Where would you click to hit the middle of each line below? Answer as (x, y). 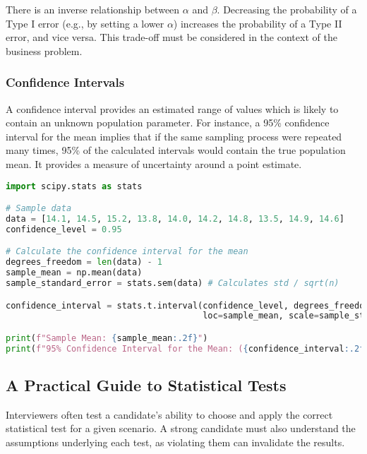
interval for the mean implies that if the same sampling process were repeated (174, 136)
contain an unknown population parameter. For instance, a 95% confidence (168, 123)
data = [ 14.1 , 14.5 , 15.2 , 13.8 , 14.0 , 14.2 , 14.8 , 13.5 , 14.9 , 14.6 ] (175, 219)
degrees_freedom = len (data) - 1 (84, 262)
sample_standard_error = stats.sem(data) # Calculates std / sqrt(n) (173, 283)
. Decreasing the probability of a (287, 9)
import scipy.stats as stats (74, 186)
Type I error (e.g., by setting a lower (85, 23)
